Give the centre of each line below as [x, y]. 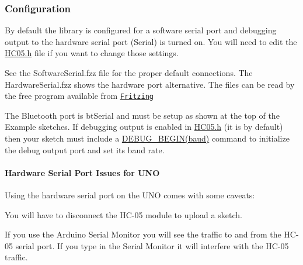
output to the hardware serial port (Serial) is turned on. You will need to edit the [151, 41]
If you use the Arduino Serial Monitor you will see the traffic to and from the [143, 234]
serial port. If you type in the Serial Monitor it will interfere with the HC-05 [152, 245]
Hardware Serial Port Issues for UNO [82, 172]
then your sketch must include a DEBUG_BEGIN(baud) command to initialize [147, 138]
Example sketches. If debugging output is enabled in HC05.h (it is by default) [144, 127]
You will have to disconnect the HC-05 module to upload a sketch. [123, 214]
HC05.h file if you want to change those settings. [92, 53]
